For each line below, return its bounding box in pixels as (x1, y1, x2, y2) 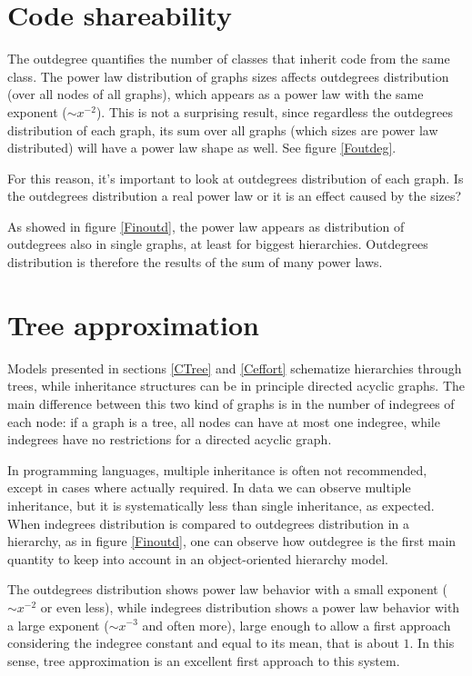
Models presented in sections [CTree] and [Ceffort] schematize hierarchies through (7, 358, 462, 377)
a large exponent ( (7, 615, 109, 634)
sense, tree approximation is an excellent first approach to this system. (7, 651, 400, 670)
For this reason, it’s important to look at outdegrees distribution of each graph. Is (7, 168, 464, 187)
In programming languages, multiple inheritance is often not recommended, (7, 460, 427, 479)
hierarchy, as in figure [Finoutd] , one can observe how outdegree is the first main (7, 532, 457, 551)
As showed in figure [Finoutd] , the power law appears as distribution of (7, 216, 405, 235)
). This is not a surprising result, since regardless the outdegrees (95, 102, 454, 121)
